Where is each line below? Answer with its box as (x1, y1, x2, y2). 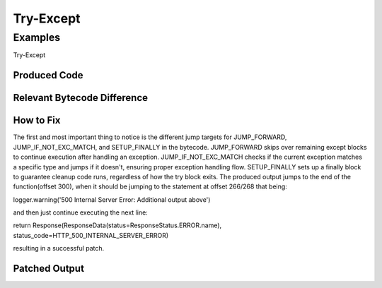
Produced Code (13, 69, 84, 81)
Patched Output (13, 263, 85, 275)
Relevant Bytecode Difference (13, 92, 149, 104)
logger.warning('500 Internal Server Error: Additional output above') (13, 195, 211, 204)
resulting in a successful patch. (13, 244, 105, 253)
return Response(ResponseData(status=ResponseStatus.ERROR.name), (13, 221, 222, 229)
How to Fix (13, 114, 61, 126)
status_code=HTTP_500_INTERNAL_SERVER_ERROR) (13, 231, 169, 239)
